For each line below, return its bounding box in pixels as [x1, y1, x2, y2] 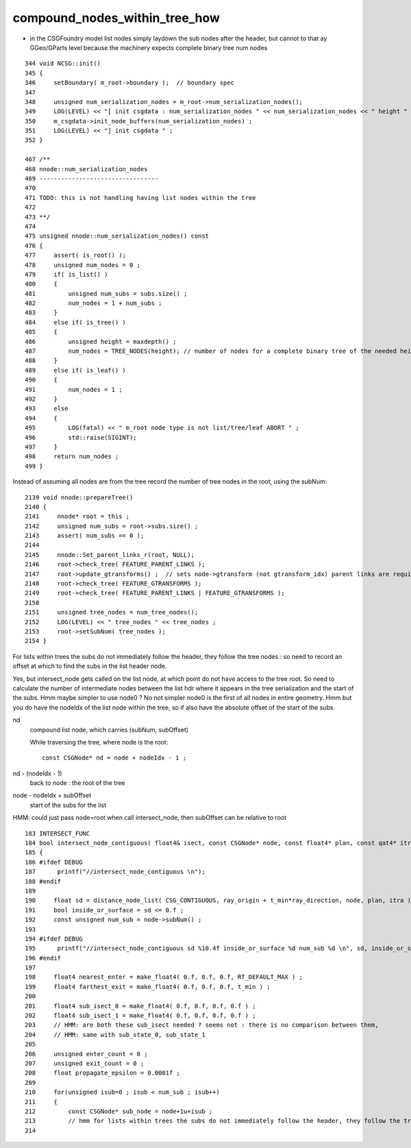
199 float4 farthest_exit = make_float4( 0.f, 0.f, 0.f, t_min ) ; [25, 983, 271, 990]
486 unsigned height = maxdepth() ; [25, 338, 177, 345]
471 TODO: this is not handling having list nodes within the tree [25, 194, 256, 201]
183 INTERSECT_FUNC [25, 829, 90, 837]
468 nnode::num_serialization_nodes [25, 165, 148, 173]
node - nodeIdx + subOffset [12, 791, 92, 799]
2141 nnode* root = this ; [25, 512, 130, 521]
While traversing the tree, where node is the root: [29, 738, 169, 746]
